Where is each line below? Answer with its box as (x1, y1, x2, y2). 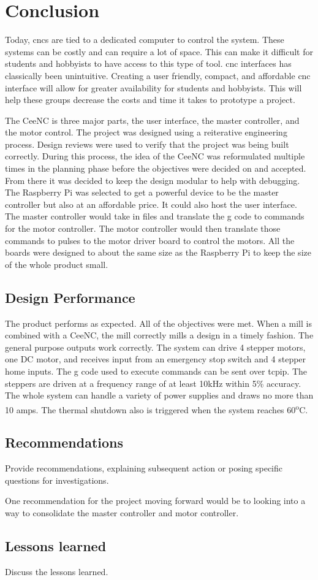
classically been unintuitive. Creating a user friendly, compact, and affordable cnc (5, 69, 311, 82)
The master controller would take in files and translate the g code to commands (5, 210, 305, 223)
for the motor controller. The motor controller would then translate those (5, 222, 281, 235)
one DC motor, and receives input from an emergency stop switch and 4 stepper (5, 353, 306, 365)
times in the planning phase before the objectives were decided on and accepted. (5, 162, 306, 175)
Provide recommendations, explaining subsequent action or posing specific (5, 462, 282, 475)
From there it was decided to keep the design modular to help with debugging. (5, 174, 300, 186)
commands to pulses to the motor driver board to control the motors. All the (5, 234, 295, 246)
